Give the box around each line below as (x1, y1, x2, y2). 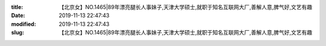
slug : (11, 29, 24, 36)
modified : (11, 20, 36, 27)
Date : (11, 12, 25, 19)
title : (11, 4, 24, 10)
